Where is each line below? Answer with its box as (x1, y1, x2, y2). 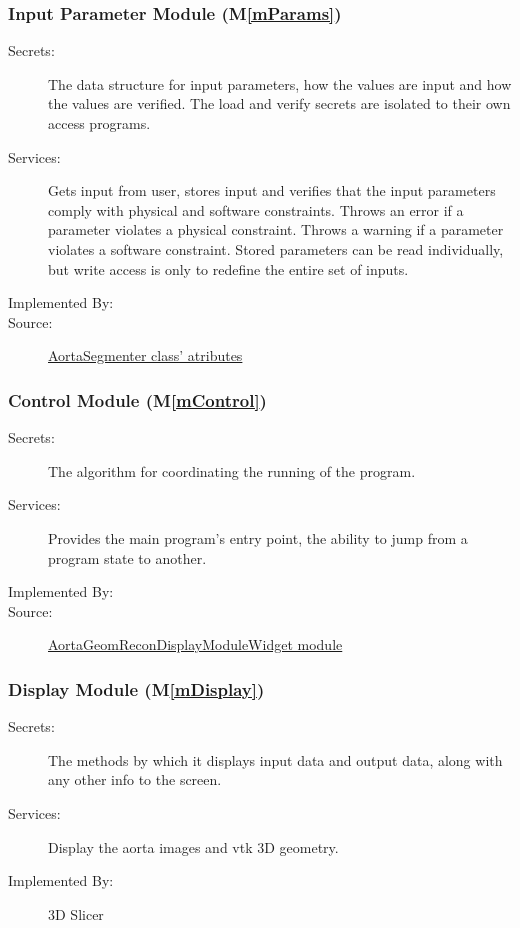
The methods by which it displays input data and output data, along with (48, 749, 503, 770)
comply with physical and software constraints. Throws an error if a (48, 199, 464, 220)
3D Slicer (48, 903, 104, 924)
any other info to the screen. (48, 769, 222, 790)
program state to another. (48, 547, 207, 568)
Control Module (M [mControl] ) (8, 387, 267, 412)
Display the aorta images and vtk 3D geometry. (48, 836, 339, 857)
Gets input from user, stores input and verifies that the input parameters (48, 180, 496, 201)
